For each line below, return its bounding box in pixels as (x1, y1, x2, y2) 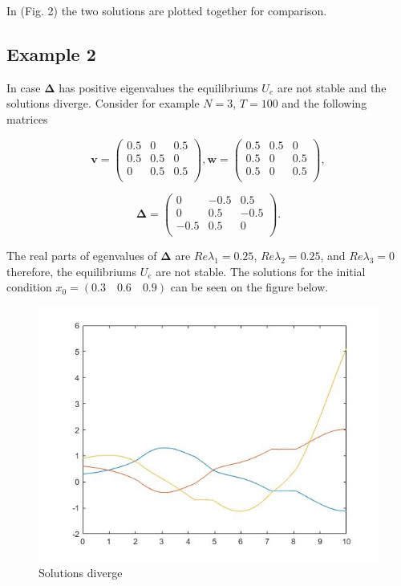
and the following (282, 95, 367, 112)
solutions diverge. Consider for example (6, 95, 200, 112)
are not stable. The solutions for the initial (156, 262, 366, 279)
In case (6, 79, 41, 96)
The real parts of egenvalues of (6, 246, 157, 263)
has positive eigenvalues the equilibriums (59, 79, 258, 96)
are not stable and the (277, 79, 387, 96)
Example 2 (6, 41, 96, 66)
